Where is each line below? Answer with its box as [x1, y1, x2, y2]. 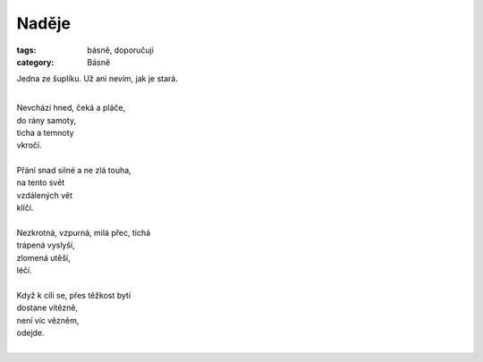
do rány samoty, [16, 114, 76, 125]
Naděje [16, 13, 72, 33]
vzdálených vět [16, 189, 73, 200]
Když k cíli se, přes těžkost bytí [16, 290, 131, 300]
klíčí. [16, 202, 34, 214]
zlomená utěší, [16, 252, 71, 263]
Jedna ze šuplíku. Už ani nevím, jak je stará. [16, 73, 179, 84]
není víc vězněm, [16, 315, 80, 325]
